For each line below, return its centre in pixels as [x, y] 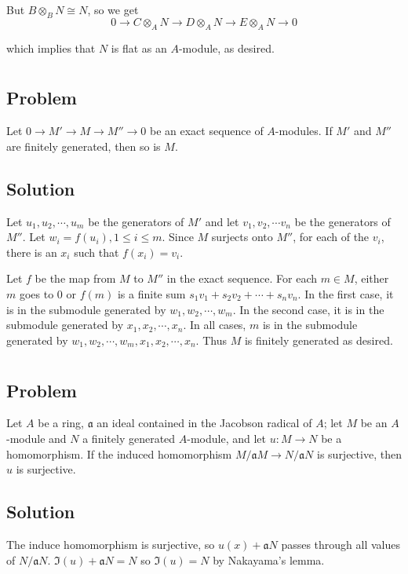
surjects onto [242, 237]
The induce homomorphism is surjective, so [111, 544]
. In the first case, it [346, 293]
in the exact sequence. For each [242, 278]
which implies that [51, 48]
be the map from [75, 278]
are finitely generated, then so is [84, 146]
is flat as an [139, 48]
